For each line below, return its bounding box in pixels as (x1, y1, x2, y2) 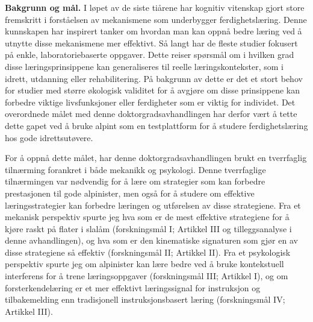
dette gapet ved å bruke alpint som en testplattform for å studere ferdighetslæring (5, 119, 308, 131)
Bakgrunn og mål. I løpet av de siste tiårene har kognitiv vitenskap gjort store (5, 1, 305, 13)
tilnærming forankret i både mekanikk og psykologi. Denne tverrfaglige (5, 163, 266, 175)
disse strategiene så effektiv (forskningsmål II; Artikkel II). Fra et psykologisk (5, 245, 291, 258)
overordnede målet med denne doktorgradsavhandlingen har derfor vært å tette (5, 107, 297, 120)
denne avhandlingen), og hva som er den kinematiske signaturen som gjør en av (5, 234, 298, 247)
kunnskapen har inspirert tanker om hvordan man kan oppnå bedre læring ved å (5, 25, 302, 37)
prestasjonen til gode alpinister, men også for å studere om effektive (5, 186, 255, 199)
